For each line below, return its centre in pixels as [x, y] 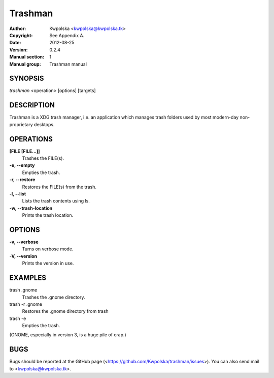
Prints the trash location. [48, 215]
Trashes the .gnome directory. [54, 297]
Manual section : [27, 57]
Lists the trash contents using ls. [56, 201]
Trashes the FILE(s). [43, 158]
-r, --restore [22, 180]
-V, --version [23, 256]
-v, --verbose [24, 242]
